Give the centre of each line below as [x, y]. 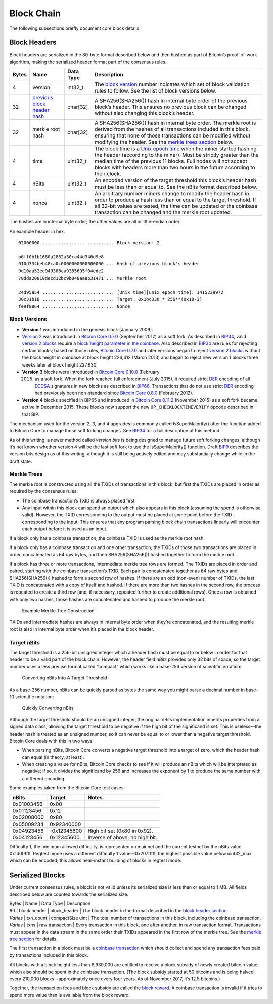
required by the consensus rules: [44, 491]
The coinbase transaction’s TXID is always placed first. [79, 500]
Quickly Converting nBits [48, 708]
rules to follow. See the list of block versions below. [155, 91]
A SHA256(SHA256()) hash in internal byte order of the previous [171, 101]
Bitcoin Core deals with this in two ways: [51, 741]
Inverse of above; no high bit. [123, 837]
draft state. [21, 461]
